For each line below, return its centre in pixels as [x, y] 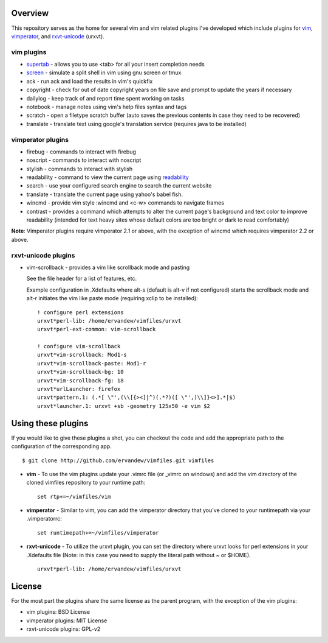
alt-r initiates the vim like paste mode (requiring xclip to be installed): [112, 298]
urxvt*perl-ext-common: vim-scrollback [97, 329]
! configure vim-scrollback [79, 346]
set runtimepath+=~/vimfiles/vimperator [98, 532]
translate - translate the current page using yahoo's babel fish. [105, 194]
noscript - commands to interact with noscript [84, 160]
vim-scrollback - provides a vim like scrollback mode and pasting [108, 267]
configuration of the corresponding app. [61, 446]
